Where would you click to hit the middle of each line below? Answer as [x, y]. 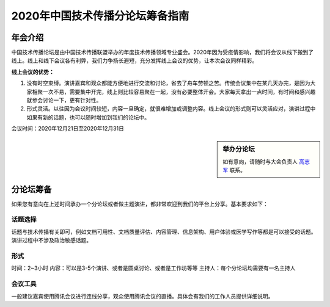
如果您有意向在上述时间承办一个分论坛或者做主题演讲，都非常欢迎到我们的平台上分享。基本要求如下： [140, 204]
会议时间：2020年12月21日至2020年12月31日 [68, 129]
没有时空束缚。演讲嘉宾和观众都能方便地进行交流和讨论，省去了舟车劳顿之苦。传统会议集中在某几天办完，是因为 [168, 83]
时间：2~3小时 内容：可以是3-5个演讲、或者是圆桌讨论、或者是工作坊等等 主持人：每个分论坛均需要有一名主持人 [153, 268]
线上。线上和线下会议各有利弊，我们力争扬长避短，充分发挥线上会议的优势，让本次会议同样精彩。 [134, 60]
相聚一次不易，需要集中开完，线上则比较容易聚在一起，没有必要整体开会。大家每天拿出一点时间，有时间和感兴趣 [174, 92]
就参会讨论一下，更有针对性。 [64, 100]
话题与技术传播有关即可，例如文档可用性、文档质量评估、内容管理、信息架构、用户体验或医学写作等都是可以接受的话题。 [164, 231]
